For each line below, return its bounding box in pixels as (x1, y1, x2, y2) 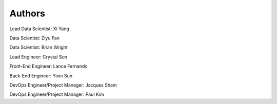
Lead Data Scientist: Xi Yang (9, 26, 69, 32)
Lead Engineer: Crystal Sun (9, 54, 68, 60)
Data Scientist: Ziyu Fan (9, 35, 60, 41)
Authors (9, 8, 46, 19)
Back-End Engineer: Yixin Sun (9, 72, 73, 79)
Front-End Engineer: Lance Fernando (9, 63, 88, 69)
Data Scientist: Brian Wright (9, 44, 68, 51)
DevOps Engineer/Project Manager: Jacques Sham (9, 82, 117, 88)
